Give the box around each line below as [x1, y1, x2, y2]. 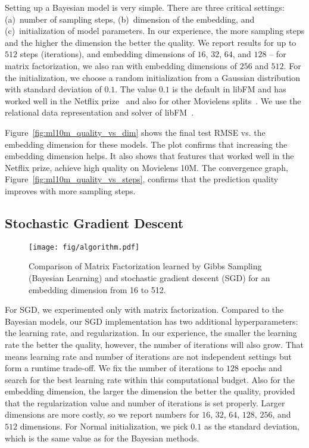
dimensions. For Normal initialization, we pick [20, 420, 188, 433]
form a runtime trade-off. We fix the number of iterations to [5, 362, 224, 374]
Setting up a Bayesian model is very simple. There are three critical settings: [5, 1, 285, 13]
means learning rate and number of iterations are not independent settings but [5, 350, 292, 362]
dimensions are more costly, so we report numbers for [5, 408, 199, 421]
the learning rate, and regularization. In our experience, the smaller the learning [5, 326, 297, 339]
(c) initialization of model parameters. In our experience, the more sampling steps [5, 24, 305, 37]
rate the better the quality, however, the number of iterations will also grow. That [5, 338, 304, 350]
